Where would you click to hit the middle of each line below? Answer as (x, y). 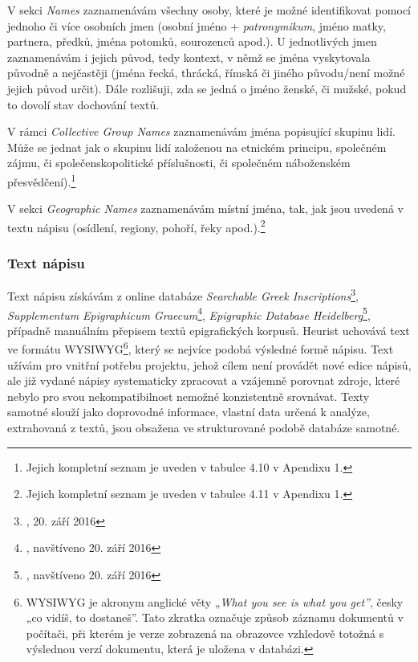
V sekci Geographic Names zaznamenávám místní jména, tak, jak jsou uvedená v (205, 208)
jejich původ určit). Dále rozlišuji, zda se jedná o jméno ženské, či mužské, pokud (207, 88)
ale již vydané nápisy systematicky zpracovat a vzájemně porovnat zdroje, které (204, 380)
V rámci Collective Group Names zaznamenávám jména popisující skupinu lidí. (201, 131)
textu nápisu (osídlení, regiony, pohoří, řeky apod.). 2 (136, 226)
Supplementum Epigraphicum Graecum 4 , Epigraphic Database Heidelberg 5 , (189, 313)
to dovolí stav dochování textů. (83, 104)
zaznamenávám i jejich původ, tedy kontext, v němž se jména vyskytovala (189, 57)
